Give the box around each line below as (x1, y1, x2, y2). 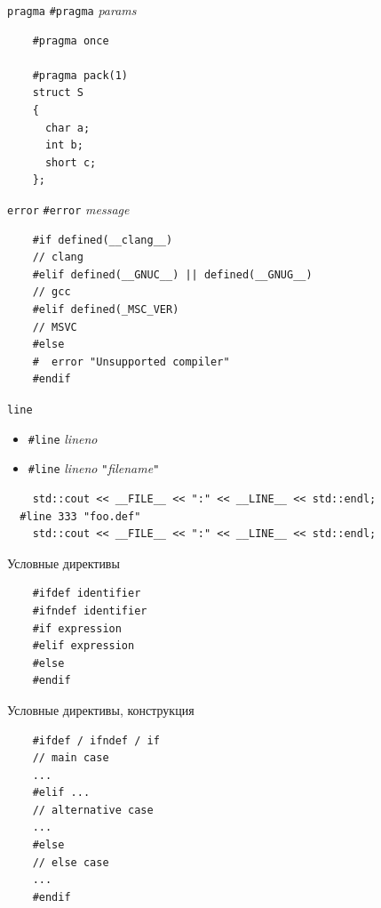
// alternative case (32, 803, 154, 816)
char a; (44, 121, 91, 134)
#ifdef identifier (32, 587, 141, 600)
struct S (32, 86, 83, 100)
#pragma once (32, 34, 109, 47)
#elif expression (32, 639, 135, 653)
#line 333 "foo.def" (20, 510, 141, 523)
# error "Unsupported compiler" (32, 355, 230, 368)
